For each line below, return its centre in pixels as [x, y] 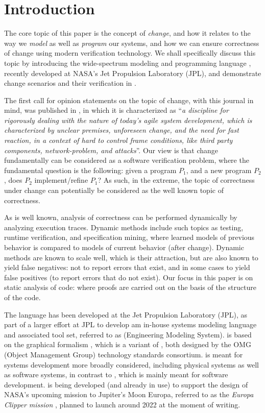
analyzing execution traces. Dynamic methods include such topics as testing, [124, 227]
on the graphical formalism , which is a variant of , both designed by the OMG [128, 344]
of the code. [22, 297]
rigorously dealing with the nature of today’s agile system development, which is [128, 120]
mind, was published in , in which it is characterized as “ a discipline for [116, 110]
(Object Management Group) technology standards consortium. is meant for [124, 354]
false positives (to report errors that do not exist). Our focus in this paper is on [129, 277]
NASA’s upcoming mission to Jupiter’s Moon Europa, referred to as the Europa [129, 394]
